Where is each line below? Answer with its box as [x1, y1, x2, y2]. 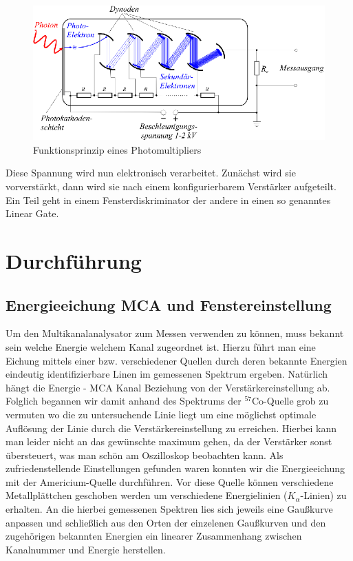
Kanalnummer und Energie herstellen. [6, 542, 166, 556]
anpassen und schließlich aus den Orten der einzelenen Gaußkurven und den [6, 515, 326, 529]
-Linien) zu [300, 488, 347, 502]
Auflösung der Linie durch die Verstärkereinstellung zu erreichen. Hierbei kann [6, 420, 337, 435]
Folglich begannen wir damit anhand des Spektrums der [6, 394, 242, 408]
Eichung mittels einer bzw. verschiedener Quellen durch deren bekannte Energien [6, 353, 347, 367]
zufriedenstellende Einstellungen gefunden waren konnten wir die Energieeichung [6, 461, 345, 476]
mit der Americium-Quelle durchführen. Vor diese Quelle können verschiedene [6, 474, 334, 489]
